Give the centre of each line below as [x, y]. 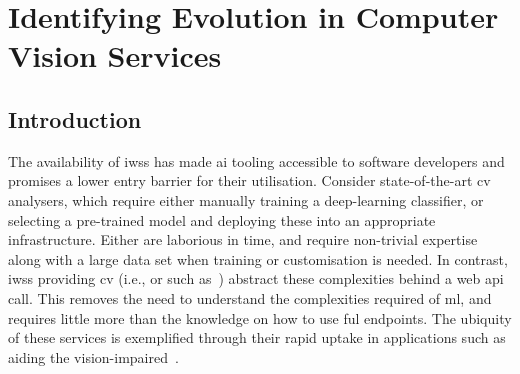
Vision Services [115, 55]
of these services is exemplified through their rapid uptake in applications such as [257, 337]
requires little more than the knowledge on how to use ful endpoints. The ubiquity [260, 317]
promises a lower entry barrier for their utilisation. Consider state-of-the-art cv [249, 180]
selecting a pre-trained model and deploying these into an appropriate [222, 219]
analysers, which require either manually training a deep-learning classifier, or [246, 199]
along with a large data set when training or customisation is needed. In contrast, [258, 258]
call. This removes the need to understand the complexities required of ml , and [250, 297]
